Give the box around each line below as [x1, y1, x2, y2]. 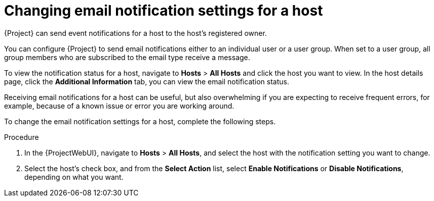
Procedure [4, 132, 39, 141]
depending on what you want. [24, 172, 124, 181]
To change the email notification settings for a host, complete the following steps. [4, 117, 276, 126]
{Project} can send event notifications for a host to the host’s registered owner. [4, 28, 267, 37]
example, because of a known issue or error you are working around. [4, 101, 234, 110]
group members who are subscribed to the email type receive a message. [4, 53, 250, 62]
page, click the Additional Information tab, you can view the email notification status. [4, 77, 290, 86]
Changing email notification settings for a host [4, 2, 323, 19]
